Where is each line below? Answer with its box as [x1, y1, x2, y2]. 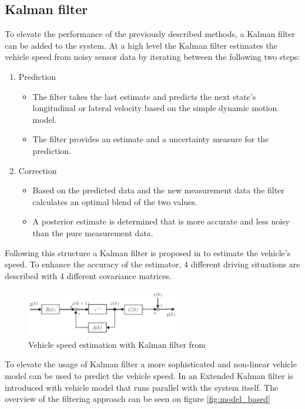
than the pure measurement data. [32, 226, 153, 239]
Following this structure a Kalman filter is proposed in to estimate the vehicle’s [5, 246, 291, 259]
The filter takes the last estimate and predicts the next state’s [32, 90, 256, 102]
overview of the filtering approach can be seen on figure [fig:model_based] [5, 393, 270, 405]
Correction [18, 164, 57, 176]
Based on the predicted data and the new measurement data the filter [32, 184, 284, 196]
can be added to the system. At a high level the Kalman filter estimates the [5, 39, 277, 51]
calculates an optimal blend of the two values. [32, 195, 197, 207]
